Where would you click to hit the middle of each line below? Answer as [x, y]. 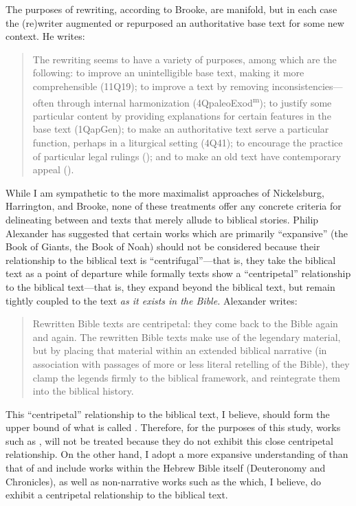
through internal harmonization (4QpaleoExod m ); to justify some [194, 101]
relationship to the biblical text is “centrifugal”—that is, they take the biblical [171, 260]
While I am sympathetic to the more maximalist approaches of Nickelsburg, [165, 192]
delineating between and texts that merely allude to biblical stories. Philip [162, 219]
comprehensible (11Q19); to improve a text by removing [151, 86]
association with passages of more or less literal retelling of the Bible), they [191, 363]
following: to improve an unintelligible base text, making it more [168, 73]
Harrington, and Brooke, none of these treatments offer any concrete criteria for [174, 206]
